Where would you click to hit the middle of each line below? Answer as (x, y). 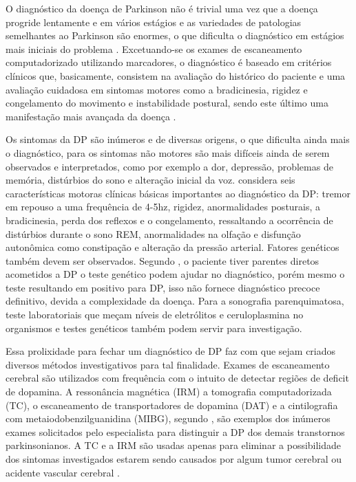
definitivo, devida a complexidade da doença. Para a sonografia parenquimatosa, (175, 301)
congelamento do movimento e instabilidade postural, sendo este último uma (167, 103)
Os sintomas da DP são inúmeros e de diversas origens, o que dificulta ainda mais (178, 139)
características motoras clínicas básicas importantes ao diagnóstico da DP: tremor (178, 193)
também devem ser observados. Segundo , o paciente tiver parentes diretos (163, 260)
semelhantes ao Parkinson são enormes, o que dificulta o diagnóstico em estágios (175, 35)
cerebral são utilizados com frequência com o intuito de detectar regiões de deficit (177, 378)
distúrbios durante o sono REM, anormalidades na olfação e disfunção (153, 233)
